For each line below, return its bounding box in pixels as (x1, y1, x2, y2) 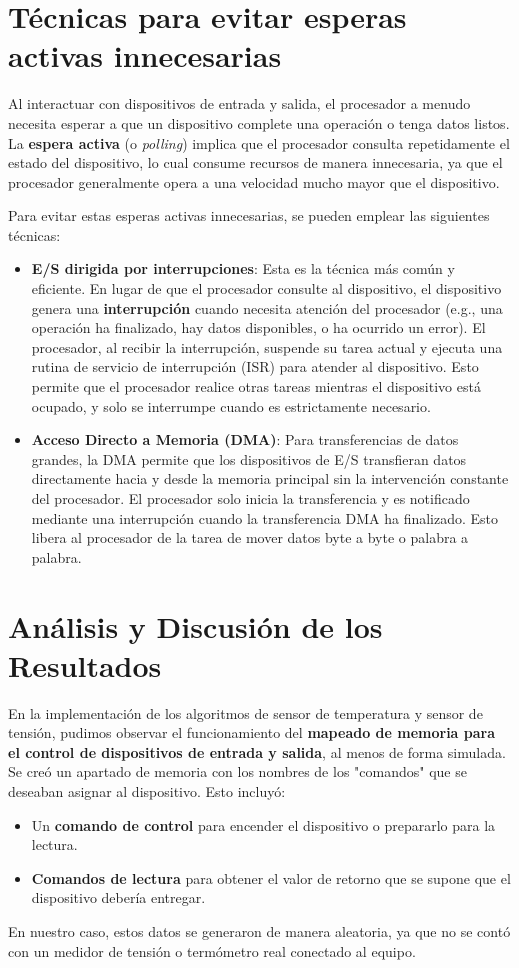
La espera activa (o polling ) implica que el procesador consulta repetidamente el (8, 132, 510, 153)
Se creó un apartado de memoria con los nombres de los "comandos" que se (8, 761, 467, 782)
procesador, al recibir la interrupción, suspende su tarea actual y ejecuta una (31, 336, 503, 357)
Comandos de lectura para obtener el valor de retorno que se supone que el (31, 867, 511, 888)
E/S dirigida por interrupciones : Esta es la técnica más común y (31, 258, 455, 279)
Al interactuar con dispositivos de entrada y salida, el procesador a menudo (8, 93, 471, 114)
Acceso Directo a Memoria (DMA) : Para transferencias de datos (31, 429, 459, 450)
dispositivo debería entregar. (31, 887, 206, 908)
